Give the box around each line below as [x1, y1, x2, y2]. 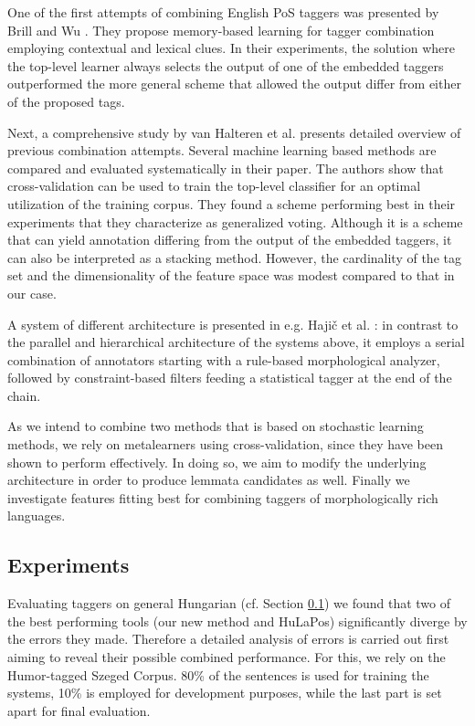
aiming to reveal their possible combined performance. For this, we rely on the [7, 647, 446, 667]
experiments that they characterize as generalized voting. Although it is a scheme [7, 212, 463, 231]
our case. [7, 283, 57, 302]
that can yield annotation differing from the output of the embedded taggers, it [7, 230, 452, 249]
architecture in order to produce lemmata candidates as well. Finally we [7, 470, 410, 489]
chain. [7, 385, 41, 405]
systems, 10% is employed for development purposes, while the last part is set [7, 683, 442, 702]
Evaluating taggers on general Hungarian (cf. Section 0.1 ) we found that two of [7, 594, 450, 613]
